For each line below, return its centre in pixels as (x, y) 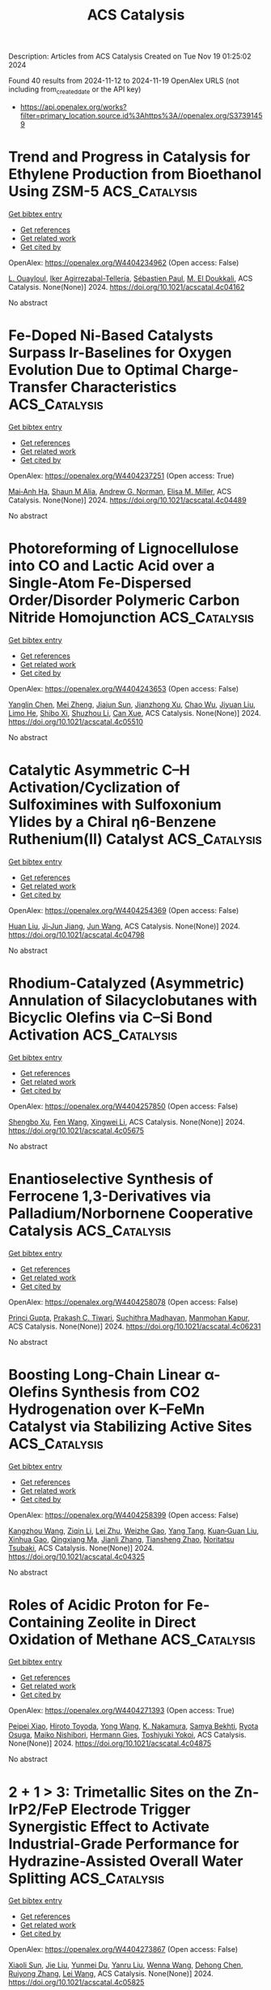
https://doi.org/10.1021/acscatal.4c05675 (76, 1131)
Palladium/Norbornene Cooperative (131, 1213)
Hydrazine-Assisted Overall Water (126, 1861)
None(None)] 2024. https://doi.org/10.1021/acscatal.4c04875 (110, 1743)
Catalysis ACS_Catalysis (90, 1230)
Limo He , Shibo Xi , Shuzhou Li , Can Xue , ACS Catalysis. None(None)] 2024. (135, 713)
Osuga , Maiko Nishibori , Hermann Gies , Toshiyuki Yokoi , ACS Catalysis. (127, 1735)
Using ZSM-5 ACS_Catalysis (103, 192)
